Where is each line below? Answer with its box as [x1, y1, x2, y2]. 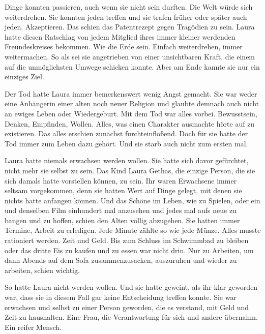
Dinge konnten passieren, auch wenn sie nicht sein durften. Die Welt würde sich [5, 2, 253, 12]
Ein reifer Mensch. [5, 321, 62, 332]
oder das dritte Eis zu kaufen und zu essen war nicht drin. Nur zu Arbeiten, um [5, 245, 254, 255]
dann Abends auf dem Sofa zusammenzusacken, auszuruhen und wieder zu [5, 255, 237, 265]
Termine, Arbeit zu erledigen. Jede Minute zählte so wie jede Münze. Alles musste [5, 225, 261, 235]
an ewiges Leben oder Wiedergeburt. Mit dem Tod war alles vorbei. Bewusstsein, [5, 108, 257, 118]
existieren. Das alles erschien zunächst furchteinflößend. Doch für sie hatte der [5, 128, 248, 139]
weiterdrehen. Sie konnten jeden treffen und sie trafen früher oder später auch [5, 11, 247, 22]
